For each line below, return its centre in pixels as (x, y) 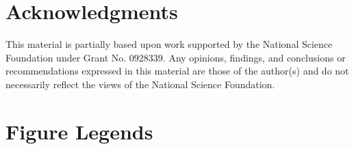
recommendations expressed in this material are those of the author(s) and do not (177, 71)
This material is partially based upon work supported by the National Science (169, 44)
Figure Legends (79, 131)
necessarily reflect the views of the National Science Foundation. (140, 84)
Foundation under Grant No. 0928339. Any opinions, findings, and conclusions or (176, 57)
